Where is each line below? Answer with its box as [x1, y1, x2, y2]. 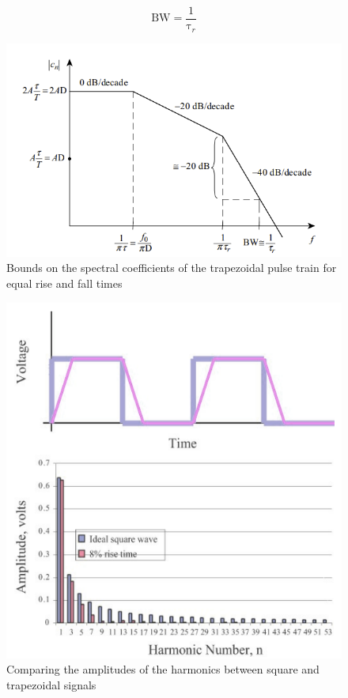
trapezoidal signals [6, 676, 96, 692]
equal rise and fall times [6, 274, 123, 291]
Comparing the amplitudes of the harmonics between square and [6, 661, 320, 677]
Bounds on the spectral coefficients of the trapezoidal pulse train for [6, 259, 337, 276]
